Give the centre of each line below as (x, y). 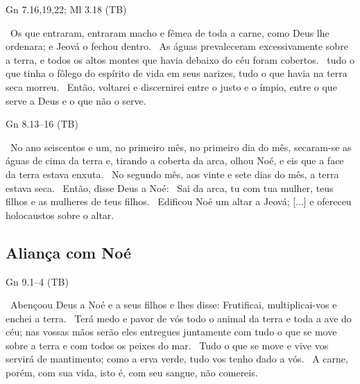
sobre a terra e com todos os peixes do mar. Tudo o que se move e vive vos (167, 345)
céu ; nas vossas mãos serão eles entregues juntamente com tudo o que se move (171, 332)
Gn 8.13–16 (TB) (42, 124)
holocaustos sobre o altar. (60, 215)
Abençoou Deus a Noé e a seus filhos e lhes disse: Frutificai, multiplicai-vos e (173, 305)
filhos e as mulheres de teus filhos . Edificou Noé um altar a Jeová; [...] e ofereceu (179, 201)
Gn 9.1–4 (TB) (37, 281)
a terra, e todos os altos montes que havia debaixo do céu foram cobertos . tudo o (180, 59)
